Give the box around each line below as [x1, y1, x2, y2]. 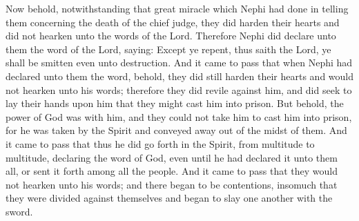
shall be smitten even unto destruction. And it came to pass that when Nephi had [6, 55, 353, 70]
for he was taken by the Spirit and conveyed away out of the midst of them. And [6, 123, 347, 137]
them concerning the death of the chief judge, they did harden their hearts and [6, 15, 340, 29]
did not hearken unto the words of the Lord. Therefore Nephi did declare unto [6, 28, 336, 43]
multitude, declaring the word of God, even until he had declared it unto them [6, 150, 338, 164]
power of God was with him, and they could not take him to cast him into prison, [6, 109, 352, 124]
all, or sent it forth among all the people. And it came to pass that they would [6, 164, 338, 178]
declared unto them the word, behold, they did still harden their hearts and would [6, 68, 354, 83]
